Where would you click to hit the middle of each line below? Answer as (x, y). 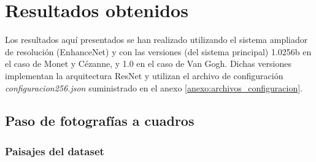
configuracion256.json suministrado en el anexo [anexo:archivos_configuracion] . (154, 87)
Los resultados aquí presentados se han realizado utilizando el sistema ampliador (156, 40)
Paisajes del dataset (55, 151)
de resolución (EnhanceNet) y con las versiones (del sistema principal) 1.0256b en (158, 51)
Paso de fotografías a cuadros (100, 121)
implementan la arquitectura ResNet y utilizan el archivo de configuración (144, 75)
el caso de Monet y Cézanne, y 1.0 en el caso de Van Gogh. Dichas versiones (148, 64)
